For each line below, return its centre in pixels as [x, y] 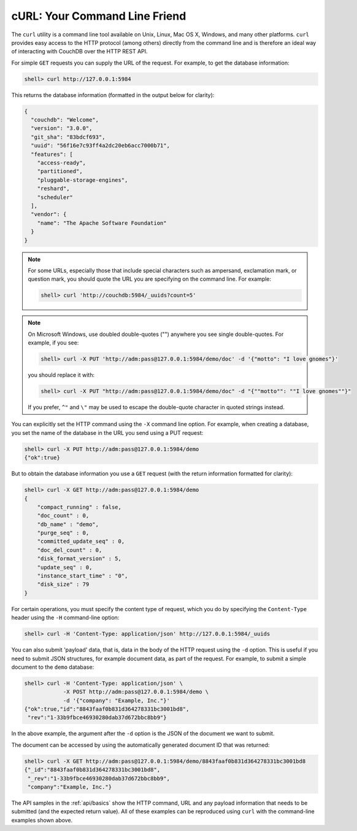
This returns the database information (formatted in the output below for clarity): [113, 95]
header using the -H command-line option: [65, 618]
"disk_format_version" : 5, [79, 559]
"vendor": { [49, 214]
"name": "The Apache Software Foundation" [102, 223]
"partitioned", [60, 171]
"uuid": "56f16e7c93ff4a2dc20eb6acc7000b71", [100, 146]
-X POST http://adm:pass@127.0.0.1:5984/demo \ [136, 692]
